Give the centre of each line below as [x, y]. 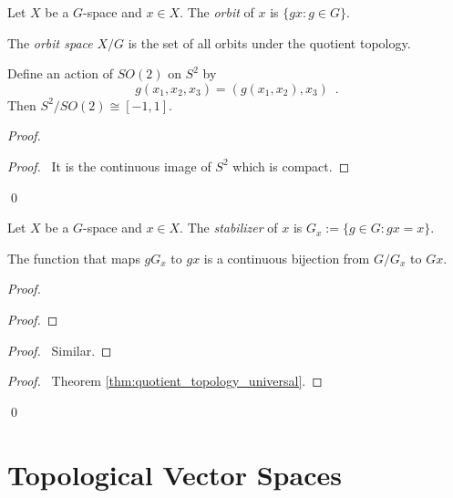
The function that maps [74, 258]
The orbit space [50, 42]
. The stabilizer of [229, 228]
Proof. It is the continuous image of [109, 166]
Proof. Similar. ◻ [60, 350]
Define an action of [61, 73]
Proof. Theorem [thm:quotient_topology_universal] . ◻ [165, 381]
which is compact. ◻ [291, 166]
